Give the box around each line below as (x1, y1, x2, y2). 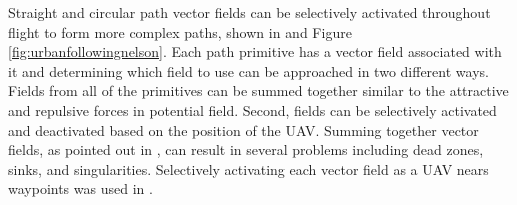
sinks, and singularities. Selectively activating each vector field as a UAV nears (8, 158, 489, 179)
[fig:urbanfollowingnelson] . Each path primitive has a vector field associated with (8, 41, 502, 62)
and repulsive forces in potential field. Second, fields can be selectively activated (8, 99, 497, 120)
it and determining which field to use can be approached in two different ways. (8, 60, 489, 81)
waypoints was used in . (8, 178, 153, 199)
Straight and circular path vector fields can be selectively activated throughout (8, 2, 491, 22)
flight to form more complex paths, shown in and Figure (8, 21, 352, 42)
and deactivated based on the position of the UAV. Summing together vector (8, 119, 479, 140)
